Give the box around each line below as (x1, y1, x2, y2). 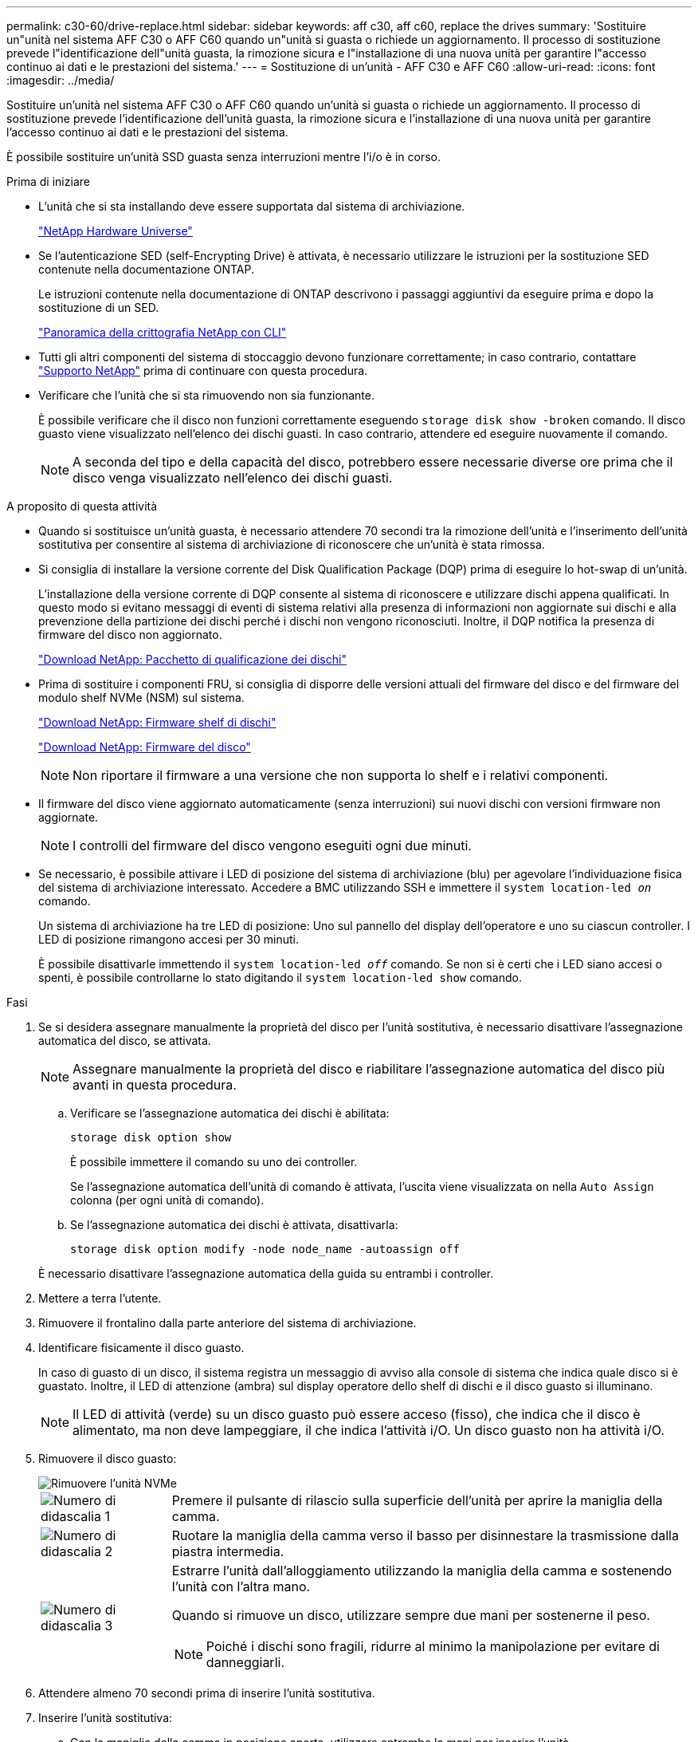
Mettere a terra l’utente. (38, 1291, 162, 1305)
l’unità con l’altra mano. (171, 1578, 311, 1594)
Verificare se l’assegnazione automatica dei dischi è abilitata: (70, 1106, 390, 1120)
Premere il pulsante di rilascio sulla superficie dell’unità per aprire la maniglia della (171, 1492, 663, 1508)
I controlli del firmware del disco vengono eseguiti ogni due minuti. (73, 837, 472, 853)
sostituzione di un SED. (38, 301, 159, 314)
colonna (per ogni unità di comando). (70, 1193, 265, 1207)
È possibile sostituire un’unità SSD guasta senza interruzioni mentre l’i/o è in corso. (6, 150, 441, 164)
